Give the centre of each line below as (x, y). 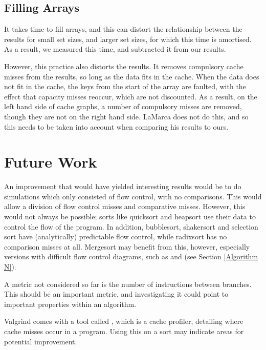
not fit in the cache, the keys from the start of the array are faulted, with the (125, 86)
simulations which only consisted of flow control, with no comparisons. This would (133, 196)
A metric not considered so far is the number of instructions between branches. (128, 284)
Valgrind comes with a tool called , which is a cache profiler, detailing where (124, 321)
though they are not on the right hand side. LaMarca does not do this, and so (126, 116)
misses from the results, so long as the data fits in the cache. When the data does (132, 76)
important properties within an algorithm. (70, 304)
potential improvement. (41, 341)
